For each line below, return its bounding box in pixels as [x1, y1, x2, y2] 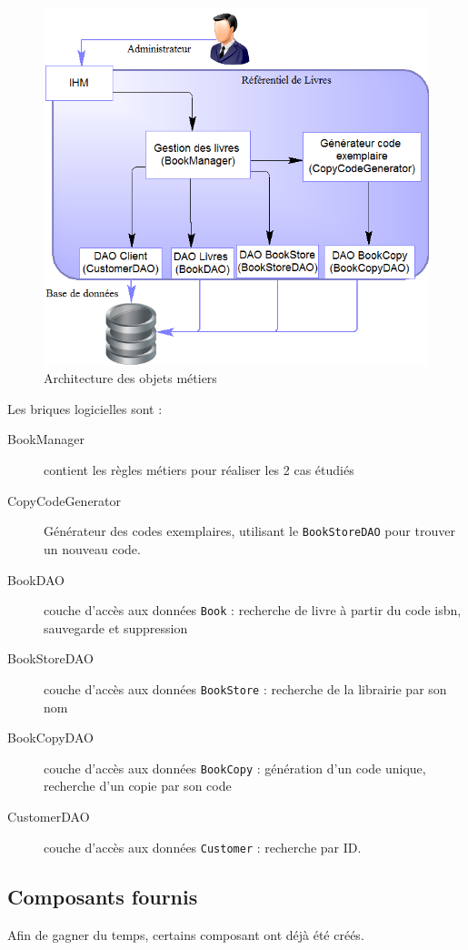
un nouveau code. [44, 539, 141, 558]
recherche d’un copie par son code [44, 776, 232, 795]
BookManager [7, 430, 85, 449]
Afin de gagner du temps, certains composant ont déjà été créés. [7, 925, 364, 944]
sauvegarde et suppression [44, 618, 188, 637]
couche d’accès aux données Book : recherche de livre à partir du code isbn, [44, 601, 462, 620]
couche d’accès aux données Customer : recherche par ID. [44, 837, 362, 856]
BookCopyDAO [7, 728, 94, 747]
